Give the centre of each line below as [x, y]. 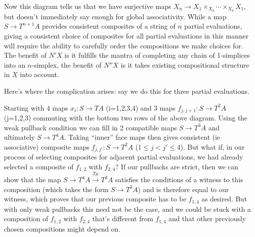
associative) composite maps [47, 146]
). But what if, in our [212, 146]
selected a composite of [39, 166]
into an [15, 64]
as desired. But [224, 199]
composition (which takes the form [56, 189]
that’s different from [123, 218]
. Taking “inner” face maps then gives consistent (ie [142, 137]
